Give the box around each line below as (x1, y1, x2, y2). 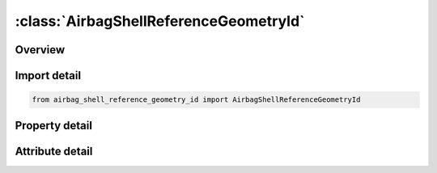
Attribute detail (15, 144, 93, 158)
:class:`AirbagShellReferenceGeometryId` (15, 12, 305, 30)
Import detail (15, 69, 81, 82)
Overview (15, 43, 66, 57)
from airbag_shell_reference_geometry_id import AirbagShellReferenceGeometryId (32, 95, 361, 104)
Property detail (15, 118, 93, 133)
